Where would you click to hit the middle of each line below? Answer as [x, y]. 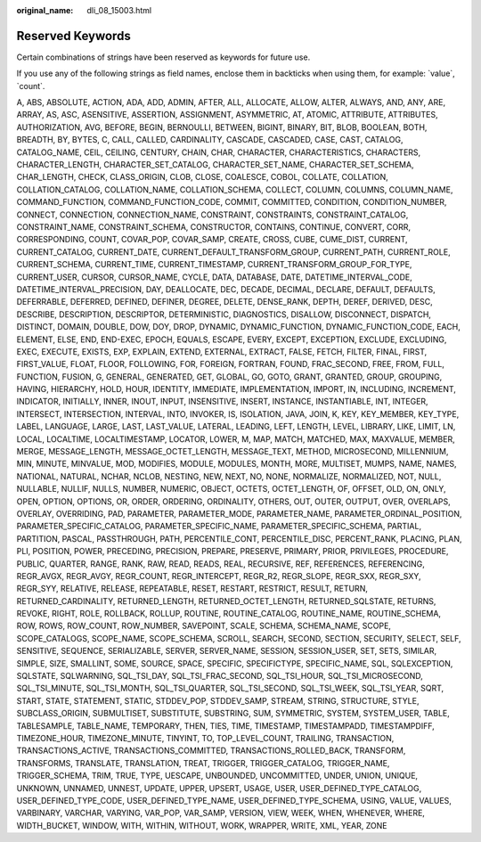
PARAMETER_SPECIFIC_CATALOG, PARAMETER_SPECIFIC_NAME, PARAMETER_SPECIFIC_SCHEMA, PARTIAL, [219, 527]
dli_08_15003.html [119, 10]
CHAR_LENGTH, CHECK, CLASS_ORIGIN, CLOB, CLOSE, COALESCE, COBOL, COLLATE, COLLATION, [203, 177]
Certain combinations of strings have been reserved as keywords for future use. [163, 57]
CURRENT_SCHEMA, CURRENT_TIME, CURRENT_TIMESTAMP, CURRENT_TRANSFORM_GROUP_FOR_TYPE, [214, 265]
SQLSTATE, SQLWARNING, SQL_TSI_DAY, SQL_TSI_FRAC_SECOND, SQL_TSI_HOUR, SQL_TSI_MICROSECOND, [220, 676]
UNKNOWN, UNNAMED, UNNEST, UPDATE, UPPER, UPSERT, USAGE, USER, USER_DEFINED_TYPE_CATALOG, [219, 788]
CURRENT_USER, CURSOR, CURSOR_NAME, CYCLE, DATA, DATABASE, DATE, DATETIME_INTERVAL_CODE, [215, 277]
